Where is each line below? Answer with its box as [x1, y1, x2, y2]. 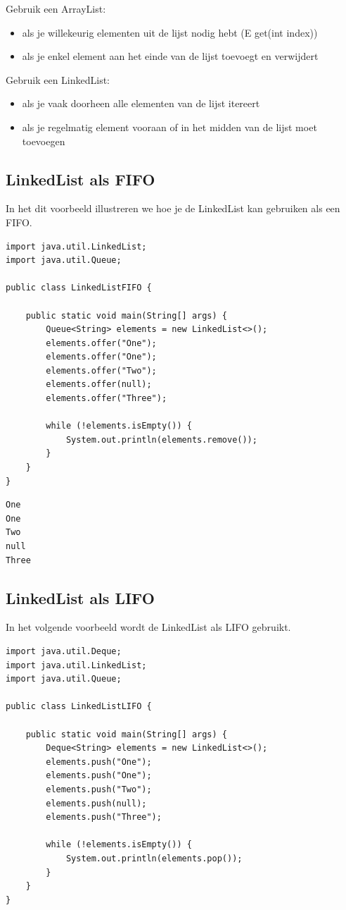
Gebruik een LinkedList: [6, 72, 110, 87]
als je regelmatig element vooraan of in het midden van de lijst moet [22, 119, 317, 134]
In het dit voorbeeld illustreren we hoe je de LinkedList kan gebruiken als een [6, 201, 340, 216]
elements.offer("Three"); [46, 393, 167, 404]
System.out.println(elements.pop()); [65, 853, 243, 863]
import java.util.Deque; [6, 646, 122, 656]
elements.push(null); [46, 798, 147, 808]
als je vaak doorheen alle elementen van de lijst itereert [22, 96, 260, 111]
